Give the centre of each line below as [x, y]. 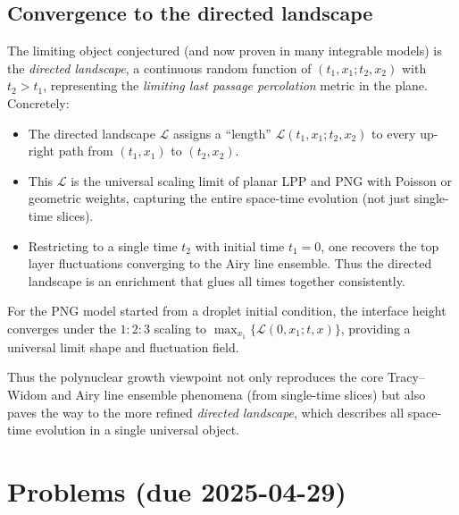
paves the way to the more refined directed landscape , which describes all [206, 412]
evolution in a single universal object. [137, 430]
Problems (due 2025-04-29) [177, 490]
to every [394, 133]
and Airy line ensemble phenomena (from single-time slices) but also [238, 394]
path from [86, 151]
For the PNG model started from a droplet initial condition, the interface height [227, 311]
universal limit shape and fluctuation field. [123, 346]
